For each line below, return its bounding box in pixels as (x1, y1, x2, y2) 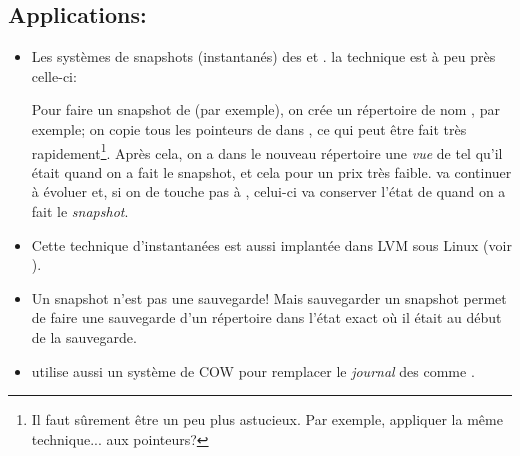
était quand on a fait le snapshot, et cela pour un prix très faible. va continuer (31, 161, 512, 182)
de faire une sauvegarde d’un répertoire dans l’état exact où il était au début (31, 307, 502, 328)
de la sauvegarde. (31, 326, 137, 347)
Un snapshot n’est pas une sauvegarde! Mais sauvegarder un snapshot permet (31, 287, 507, 308)
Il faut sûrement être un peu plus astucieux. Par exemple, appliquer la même (31, 409, 503, 430)
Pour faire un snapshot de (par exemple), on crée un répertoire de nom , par (31, 99, 500, 120)
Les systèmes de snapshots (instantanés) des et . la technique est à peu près (31, 46, 496, 67)
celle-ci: (31, 65, 77, 86)
